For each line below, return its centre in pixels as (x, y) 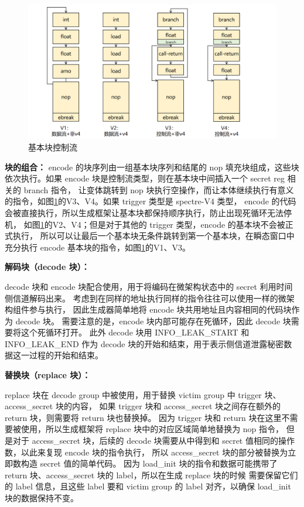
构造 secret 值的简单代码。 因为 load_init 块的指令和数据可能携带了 (149, 463)
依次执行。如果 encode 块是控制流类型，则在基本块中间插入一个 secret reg (145, 178)
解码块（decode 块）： (47, 267)
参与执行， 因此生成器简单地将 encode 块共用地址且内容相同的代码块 (160, 309)
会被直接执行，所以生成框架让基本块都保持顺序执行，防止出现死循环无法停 (148, 212)
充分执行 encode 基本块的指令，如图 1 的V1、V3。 (98, 247)
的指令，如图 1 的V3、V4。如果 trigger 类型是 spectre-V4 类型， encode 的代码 (151, 201)
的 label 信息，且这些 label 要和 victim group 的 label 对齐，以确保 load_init (148, 486)
